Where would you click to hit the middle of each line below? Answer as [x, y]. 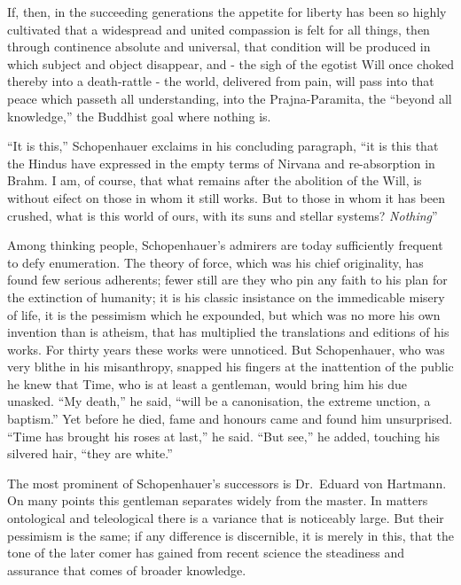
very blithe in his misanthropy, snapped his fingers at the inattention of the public [230, 367]
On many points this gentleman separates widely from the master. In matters [218, 500]
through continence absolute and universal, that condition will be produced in [219, 47]
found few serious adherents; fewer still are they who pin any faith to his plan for [227, 280]
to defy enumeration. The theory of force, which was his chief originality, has [215, 262]
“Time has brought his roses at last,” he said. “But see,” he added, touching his [224, 436]
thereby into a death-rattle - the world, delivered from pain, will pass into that [221, 81]
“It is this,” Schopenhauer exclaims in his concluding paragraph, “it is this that [223, 146]
